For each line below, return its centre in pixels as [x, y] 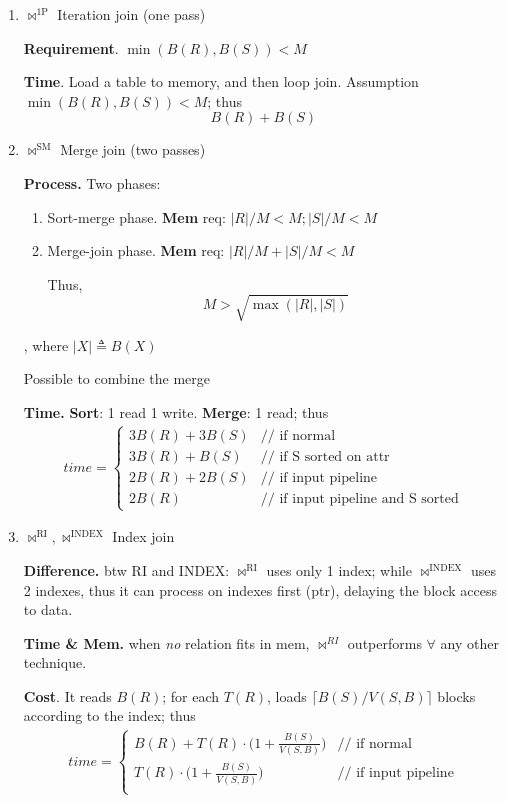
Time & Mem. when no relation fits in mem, [166, 642]
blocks [456, 695]
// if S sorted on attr [325, 456]
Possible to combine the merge [117, 378]
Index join [143, 536]
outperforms [384, 642]
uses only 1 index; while [339, 569]
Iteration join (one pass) [131, 14]
